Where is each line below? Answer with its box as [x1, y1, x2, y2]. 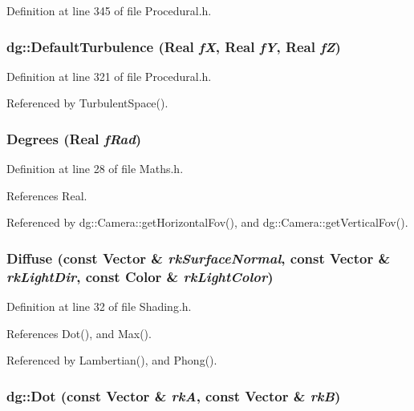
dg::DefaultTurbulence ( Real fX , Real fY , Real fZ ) [6, 36, 341, 56]
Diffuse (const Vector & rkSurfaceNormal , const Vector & [6, 248, 391, 268]
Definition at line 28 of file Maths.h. [6, 160, 184, 177]
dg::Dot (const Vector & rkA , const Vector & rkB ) [6, 385, 341, 405]
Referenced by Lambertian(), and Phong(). [6, 352, 217, 369]
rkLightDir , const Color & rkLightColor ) [6, 266, 274, 286]
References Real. [6, 187, 87, 203]
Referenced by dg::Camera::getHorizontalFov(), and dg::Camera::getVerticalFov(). [6, 214, 408, 231]
